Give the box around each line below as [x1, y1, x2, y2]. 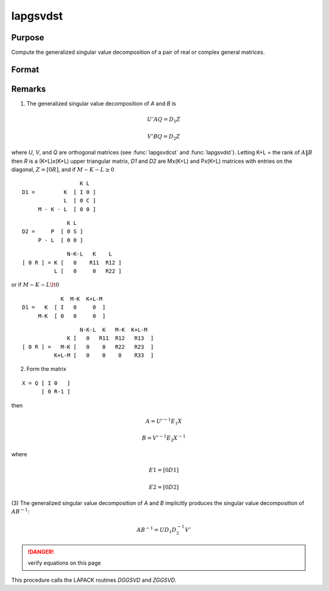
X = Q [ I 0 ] [22, 379, 71, 387]
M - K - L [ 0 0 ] [38, 206, 96, 213]
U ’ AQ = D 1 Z [147, 116, 181, 124]
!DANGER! [27, 548, 54, 555]
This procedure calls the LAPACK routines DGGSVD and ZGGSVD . [11, 576, 177, 584]
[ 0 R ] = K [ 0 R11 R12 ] [22, 259, 122, 266]
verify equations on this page [27, 559, 101, 567]
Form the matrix [26, 365, 66, 373]
